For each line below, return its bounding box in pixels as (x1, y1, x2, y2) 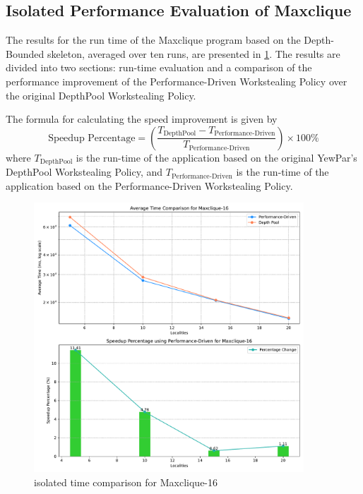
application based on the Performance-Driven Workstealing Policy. (6, 178, 293, 193)
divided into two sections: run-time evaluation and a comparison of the (6, 60, 312, 75)
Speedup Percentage (48, 133, 136, 143)
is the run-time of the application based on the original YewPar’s (76, 150, 357, 164)
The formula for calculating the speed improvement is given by (6, 112, 278, 126)
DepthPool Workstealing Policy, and (6, 164, 163, 179)
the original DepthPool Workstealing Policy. (6, 88, 196, 102)
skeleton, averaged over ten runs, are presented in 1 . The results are (47, 46, 340, 61)
